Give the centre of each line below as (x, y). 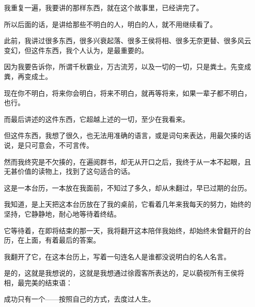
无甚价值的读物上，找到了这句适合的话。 (69, 171)
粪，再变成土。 (28, 76)
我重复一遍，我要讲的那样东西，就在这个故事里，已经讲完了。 (103, 7)
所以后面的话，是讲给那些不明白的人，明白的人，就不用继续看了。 (110, 24)
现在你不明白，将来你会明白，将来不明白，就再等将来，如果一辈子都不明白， (127, 93)
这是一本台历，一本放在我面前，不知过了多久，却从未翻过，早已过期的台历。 (127, 187)
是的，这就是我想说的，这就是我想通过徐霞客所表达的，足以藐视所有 (114, 273)
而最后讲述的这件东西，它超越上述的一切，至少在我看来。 (97, 119)
